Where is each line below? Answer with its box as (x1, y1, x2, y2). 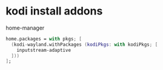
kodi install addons (5, 4, 103, 18)
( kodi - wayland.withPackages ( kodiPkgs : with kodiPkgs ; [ (11, 41, 158, 48)
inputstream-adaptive (16, 47, 71, 53)
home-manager (5, 24, 45, 31)
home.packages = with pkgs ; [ (5, 36, 82, 42)
